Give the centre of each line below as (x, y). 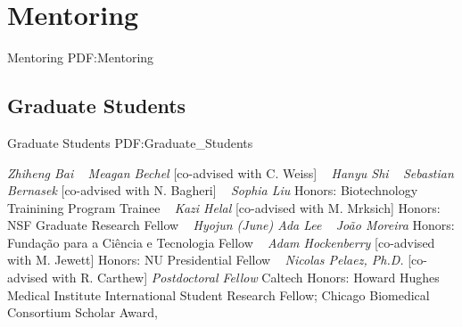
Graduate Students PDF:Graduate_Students (130, 142)
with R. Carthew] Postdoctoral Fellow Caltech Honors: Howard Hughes (246, 278)
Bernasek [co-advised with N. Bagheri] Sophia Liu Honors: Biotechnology (213, 190)
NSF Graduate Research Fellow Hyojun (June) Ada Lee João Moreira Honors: (231, 225)
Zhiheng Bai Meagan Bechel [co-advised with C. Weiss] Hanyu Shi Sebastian (231, 172)
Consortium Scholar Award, (82, 312)
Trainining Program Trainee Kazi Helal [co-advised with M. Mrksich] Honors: (224, 207)
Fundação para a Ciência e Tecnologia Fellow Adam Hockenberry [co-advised (221, 242)
